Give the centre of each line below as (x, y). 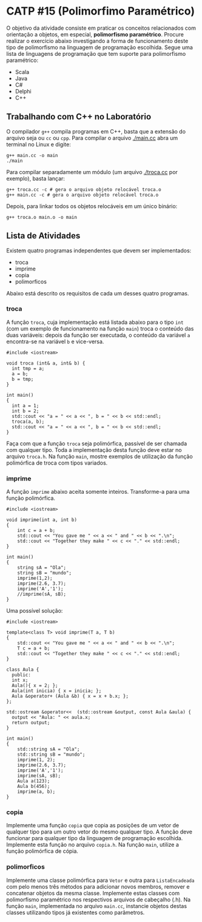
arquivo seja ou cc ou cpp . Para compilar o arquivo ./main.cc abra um (92, 138)
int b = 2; (25, 411)
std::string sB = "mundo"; (51, 755)
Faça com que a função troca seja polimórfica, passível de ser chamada (96, 443)
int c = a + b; (36, 531)
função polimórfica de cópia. (42, 851)
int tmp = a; (28, 368)
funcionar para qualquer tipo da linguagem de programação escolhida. (95, 838)
